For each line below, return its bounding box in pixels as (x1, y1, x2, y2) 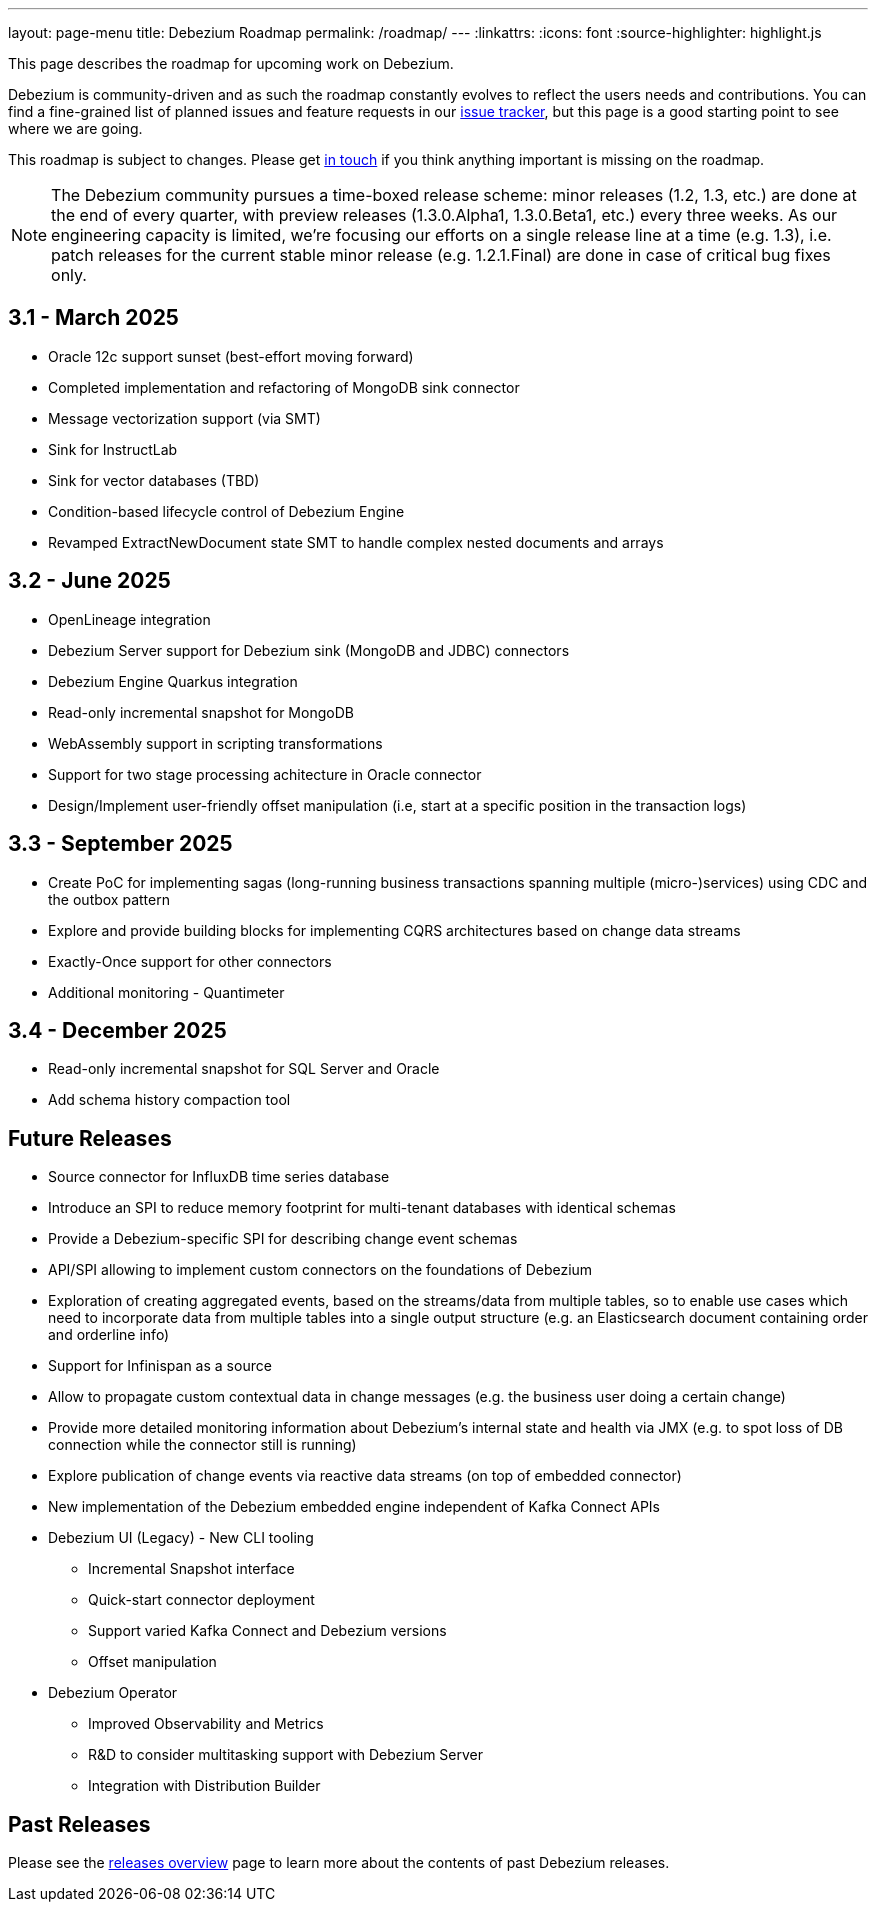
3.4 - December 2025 (8, 1017, 227, 1043)
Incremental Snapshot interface (88, 1560, 295, 1578)
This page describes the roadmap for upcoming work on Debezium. (8, 55, 454, 72)
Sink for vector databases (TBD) (48, 471, 260, 489)
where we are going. (8, 120, 143, 137)
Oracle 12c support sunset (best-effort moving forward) (48, 347, 414, 365)
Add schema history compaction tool (48, 1091, 291, 1109)
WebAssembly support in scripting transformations (48, 734, 383, 752)
